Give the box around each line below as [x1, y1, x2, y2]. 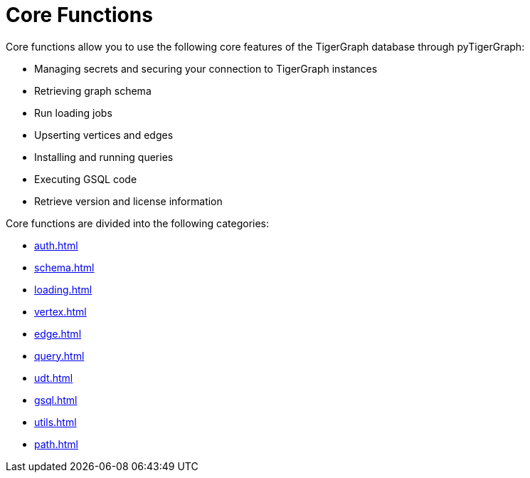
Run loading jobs [34, 106, 112, 119]
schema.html [34, 261, 95, 274]
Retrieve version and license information [34, 194, 223, 207]
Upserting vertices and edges [34, 128, 174, 141]
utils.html [34, 415, 77, 428]
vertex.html [34, 305, 87, 318]
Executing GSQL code [34, 172, 137, 185]
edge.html [34, 327, 82, 340]
